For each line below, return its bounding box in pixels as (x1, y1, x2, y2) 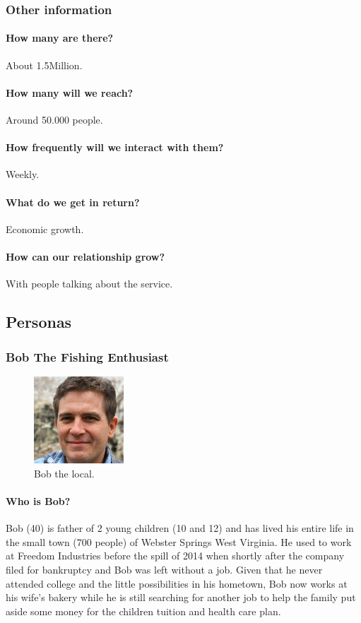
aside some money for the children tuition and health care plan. (6, 603, 281, 618)
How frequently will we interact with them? (6, 140, 224, 155)
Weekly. (6, 167, 40, 182)
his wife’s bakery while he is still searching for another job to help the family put (6, 590, 356, 605)
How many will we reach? (6, 85, 134, 100)
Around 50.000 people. (6, 112, 103, 127)
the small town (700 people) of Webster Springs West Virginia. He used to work (6, 534, 352, 549)
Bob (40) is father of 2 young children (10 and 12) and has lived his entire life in (6, 521, 354, 535)
